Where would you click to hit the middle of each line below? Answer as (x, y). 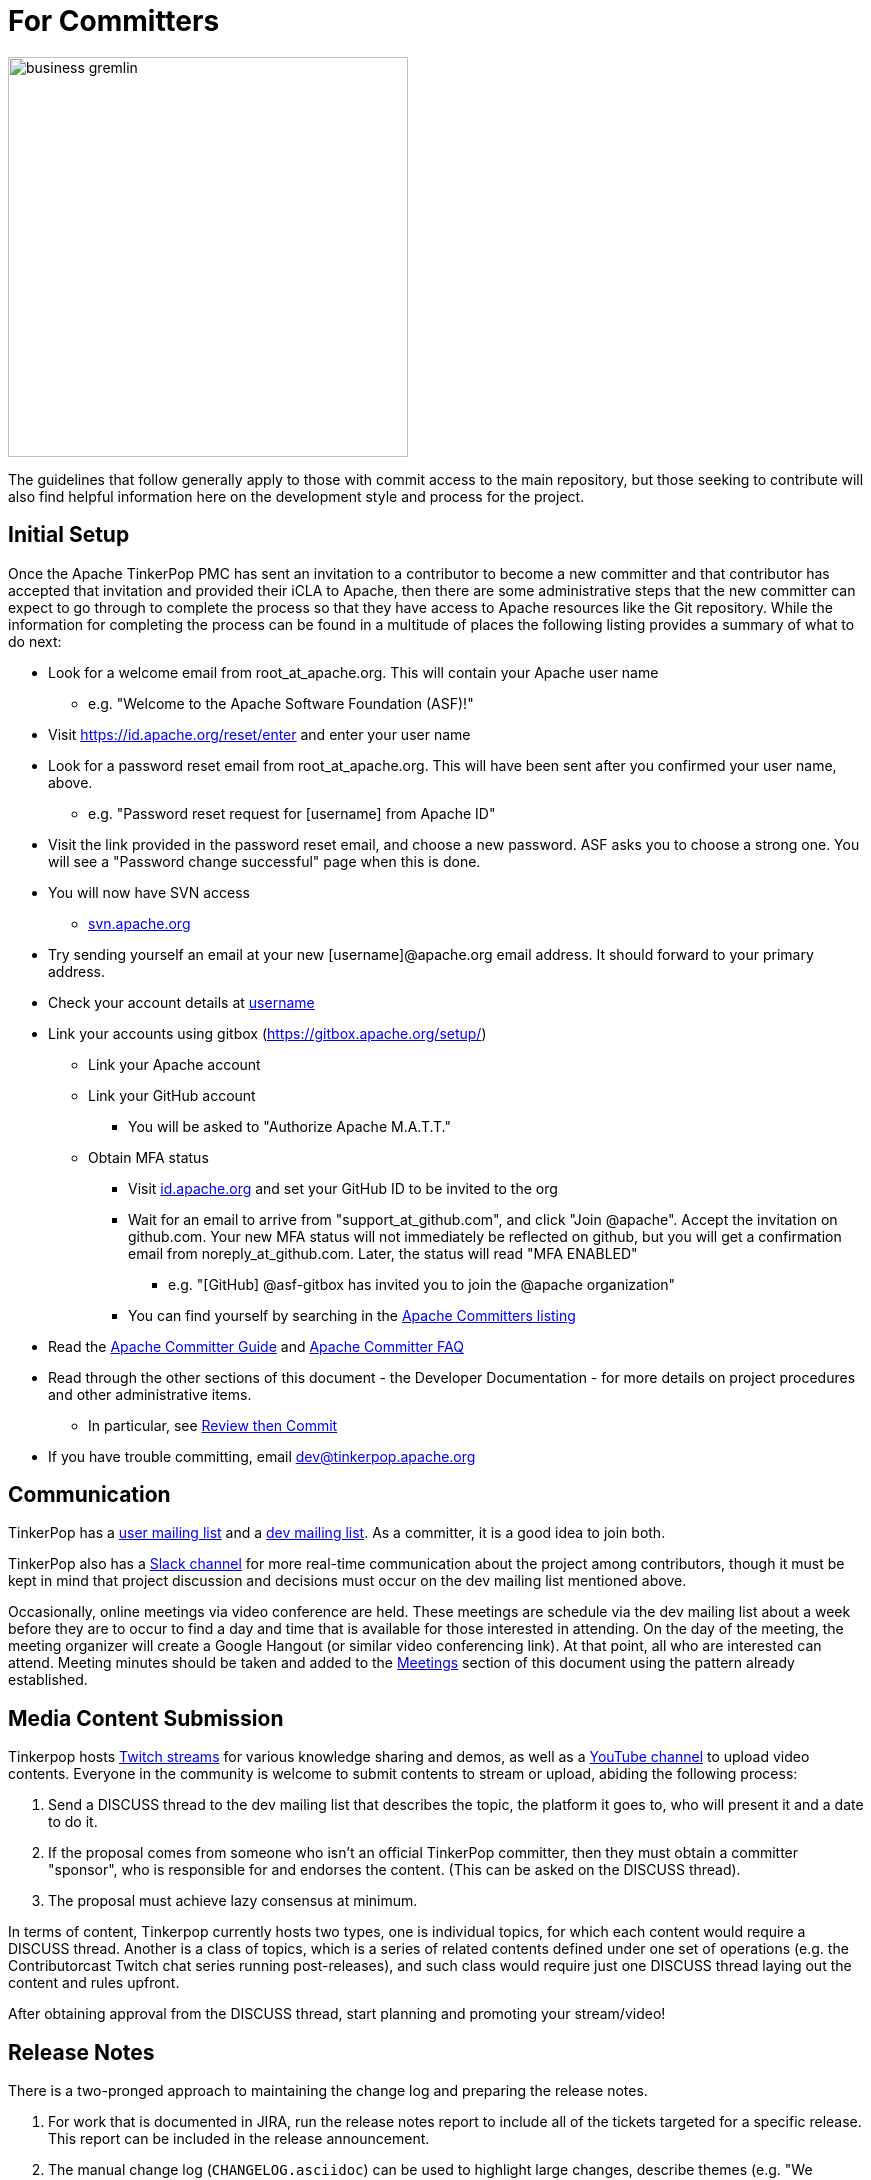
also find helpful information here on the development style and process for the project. (296, 496)
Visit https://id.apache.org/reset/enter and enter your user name (259, 734)
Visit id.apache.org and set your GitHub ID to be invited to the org (343, 1188)
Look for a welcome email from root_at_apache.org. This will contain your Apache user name (353, 672)
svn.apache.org (139, 923)
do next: (35, 641)
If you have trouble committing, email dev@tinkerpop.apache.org (262, 1456)
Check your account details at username (181, 1002)
